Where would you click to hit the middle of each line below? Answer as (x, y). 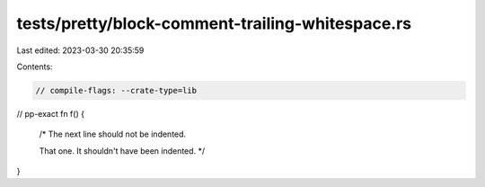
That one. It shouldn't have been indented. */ (122, 151)
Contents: (35, 67)
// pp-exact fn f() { (51, 113)
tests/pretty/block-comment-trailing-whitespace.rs (214, 23)
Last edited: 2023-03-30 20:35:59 (80, 50)
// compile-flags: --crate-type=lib (116, 90)
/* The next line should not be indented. (113, 134)
